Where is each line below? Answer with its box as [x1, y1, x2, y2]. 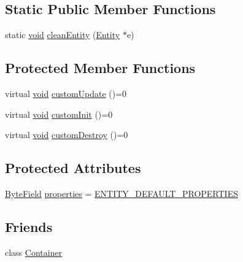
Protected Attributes [5, 158, 141, 177]
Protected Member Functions [5, 58, 196, 77]
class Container [5, 245, 63, 258]
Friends [5, 217, 53, 236]
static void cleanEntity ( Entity [5, 28, 120, 41]
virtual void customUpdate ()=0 [5, 87, 127, 99]
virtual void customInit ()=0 [5, 107, 113, 120]
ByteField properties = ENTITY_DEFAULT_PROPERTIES [5, 187, 238, 199]
